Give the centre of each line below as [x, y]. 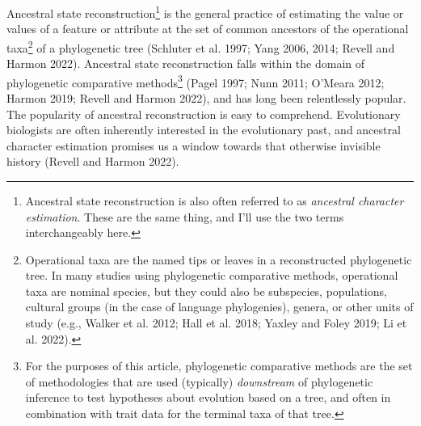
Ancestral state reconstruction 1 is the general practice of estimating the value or [205, 12]
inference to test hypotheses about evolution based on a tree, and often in [208, 397]
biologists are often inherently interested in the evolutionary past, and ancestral [204, 130]
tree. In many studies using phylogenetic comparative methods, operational [212, 275]
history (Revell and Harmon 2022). [93, 161]
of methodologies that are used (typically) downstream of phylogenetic [199, 381]
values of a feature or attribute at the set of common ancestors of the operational [208, 29]
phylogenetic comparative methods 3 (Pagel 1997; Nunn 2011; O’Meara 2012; [196, 81]
